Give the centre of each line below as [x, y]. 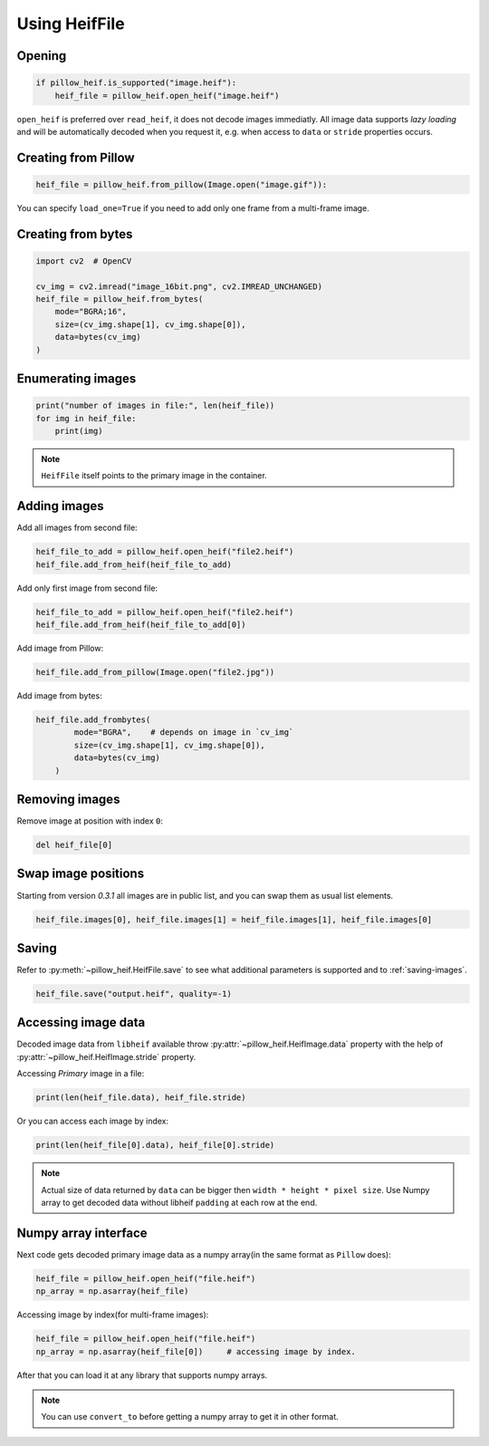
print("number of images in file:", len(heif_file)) [155, 406]
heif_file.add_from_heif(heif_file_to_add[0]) [141, 625]
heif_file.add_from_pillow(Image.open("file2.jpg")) [155, 672]
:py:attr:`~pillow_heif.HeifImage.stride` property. [106, 1056]
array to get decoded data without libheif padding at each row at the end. [179, 1202]
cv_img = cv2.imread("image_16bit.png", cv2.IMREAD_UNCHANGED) [179, 286]
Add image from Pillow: [60, 649]
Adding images [60, 506]
